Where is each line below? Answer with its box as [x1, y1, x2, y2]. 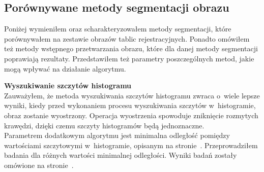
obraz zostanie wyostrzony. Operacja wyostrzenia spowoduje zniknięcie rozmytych [4, 110, 258, 120]
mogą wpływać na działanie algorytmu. [4, 63, 126, 74]
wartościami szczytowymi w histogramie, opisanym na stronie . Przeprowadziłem [4, 140, 258, 150]
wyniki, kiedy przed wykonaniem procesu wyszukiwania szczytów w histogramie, [4, 100, 256, 111]
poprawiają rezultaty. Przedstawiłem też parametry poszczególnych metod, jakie [4, 53, 254, 63]
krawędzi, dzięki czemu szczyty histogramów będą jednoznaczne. [4, 120, 204, 130]
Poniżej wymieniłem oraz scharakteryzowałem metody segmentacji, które [4, 23, 231, 34]
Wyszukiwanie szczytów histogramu [4, 80, 132, 91]
